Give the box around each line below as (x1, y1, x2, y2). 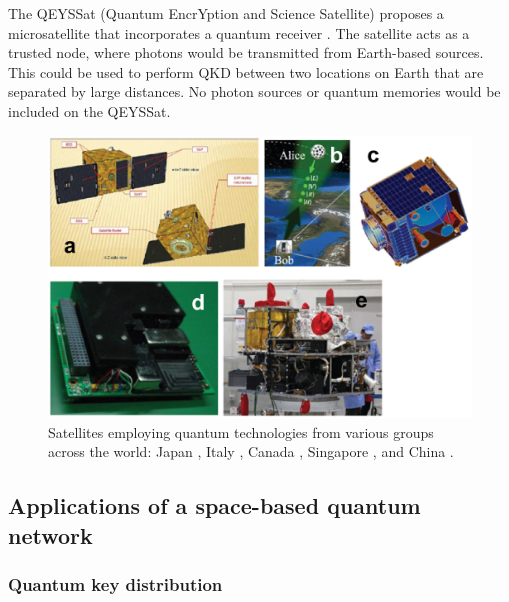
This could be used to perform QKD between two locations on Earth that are (8, 61, 484, 82)
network (8, 519, 93, 550)
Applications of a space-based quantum (8, 490, 421, 521)
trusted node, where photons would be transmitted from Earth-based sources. (8, 42, 484, 63)
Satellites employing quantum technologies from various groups (48, 421, 434, 442)
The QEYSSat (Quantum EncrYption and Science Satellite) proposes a (8, 3, 444, 23)
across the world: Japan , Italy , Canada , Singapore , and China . (48, 441, 454, 462)
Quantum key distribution (8, 571, 223, 596)
